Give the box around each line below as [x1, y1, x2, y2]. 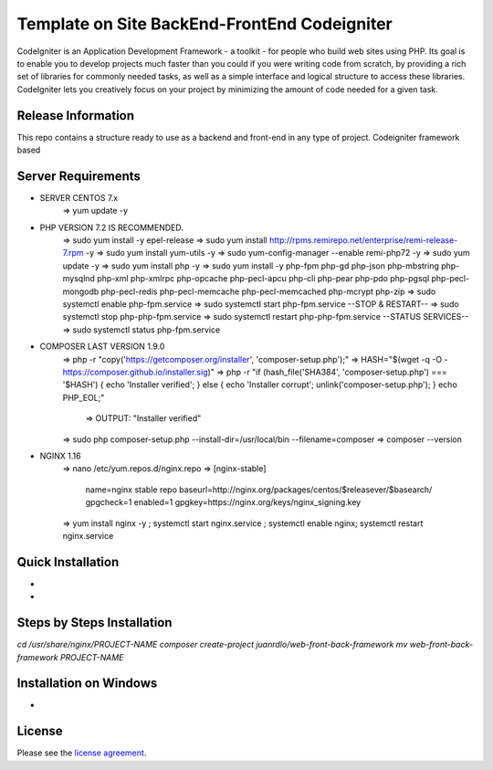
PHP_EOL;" [62, 392, 105, 403]
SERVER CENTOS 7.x [39, 192, 119, 203]
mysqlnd [62, 273, 96, 284]
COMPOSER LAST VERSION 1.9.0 [39, 341, 165, 352]
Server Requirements [16, 168, 142, 184]
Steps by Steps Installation [16, 615, 173, 630]
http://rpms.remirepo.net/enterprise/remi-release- [269, 235, 458, 246]
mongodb [62, 286, 100, 297]
